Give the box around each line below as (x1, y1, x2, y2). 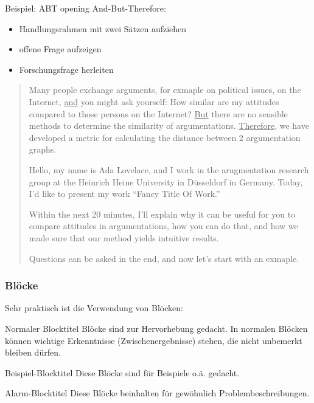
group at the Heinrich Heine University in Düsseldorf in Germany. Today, (29, 175, 303, 188)
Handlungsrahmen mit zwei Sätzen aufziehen (19, 22, 187, 35)
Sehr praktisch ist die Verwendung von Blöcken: (5, 301, 183, 314)
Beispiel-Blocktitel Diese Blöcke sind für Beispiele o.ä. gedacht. (5, 366, 240, 379)
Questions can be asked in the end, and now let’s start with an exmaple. (29, 252, 299, 264)
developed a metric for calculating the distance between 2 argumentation (29, 131, 301, 143)
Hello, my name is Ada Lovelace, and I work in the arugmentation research (29, 163, 309, 176)
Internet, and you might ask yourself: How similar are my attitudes (29, 95, 279, 108)
